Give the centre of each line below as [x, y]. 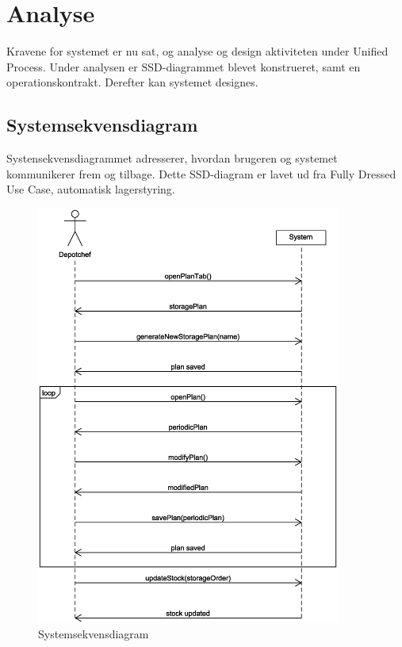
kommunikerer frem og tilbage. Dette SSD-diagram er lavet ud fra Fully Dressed [201, 173]
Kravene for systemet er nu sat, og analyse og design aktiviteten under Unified [197, 51]
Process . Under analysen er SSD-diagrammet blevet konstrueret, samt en [184, 66]
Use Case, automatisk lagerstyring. [91, 189]
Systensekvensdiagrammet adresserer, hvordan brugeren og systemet [172, 158]
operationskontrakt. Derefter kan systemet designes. [132, 82]
